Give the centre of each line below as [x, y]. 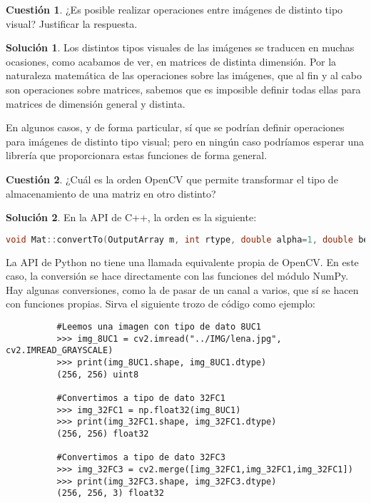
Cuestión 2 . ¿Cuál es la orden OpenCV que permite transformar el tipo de [172, 179]
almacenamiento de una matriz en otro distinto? [111, 193]
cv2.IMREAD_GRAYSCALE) [60, 351]
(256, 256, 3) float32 [110, 493]
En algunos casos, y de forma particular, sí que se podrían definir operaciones [175, 127]
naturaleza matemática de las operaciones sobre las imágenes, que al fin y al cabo [184, 75]
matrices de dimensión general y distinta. [96, 103]
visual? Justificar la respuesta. [72, 23]
